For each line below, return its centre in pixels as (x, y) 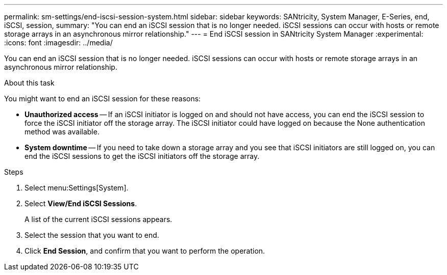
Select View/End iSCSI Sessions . (81, 203)
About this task (29, 83)
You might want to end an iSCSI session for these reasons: (103, 99)
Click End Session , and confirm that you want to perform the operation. (145, 251)
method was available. (62, 132)
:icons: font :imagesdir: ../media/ (58, 43)
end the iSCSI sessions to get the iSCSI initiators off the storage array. (142, 156)
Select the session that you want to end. (92, 235)
